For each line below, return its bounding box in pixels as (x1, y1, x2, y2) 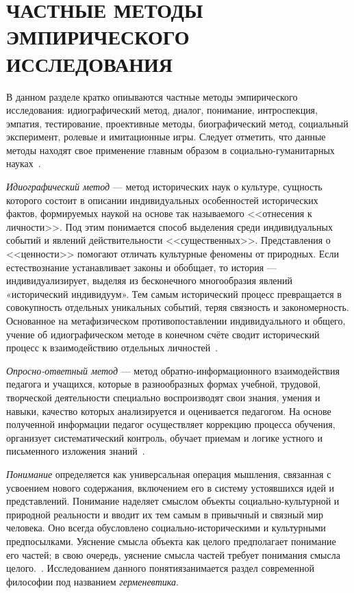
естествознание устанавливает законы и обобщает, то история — (6, 260, 277, 274)
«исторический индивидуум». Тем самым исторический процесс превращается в (6, 286, 342, 301)
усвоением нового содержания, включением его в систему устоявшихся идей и (6, 480, 335, 494)
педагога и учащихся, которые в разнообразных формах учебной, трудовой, (6, 377, 321, 391)
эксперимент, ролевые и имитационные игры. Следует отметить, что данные (6, 129, 326, 144)
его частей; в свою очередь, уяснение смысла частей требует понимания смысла (6, 547, 340, 562)
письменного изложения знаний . (6, 444, 145, 458)
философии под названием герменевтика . (6, 574, 179, 588)
